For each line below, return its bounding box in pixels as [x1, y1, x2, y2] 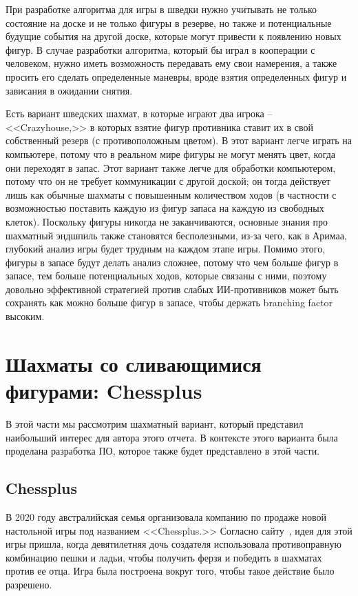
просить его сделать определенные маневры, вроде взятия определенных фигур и [6, 69, 347, 83]
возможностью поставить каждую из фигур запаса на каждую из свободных [6, 201, 324, 215]
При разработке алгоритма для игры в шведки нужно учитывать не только [6, 2, 317, 16]
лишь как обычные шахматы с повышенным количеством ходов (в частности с [6, 187, 337, 201]
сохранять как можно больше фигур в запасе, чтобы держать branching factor [6, 295, 333, 310]
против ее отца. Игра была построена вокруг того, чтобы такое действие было [6, 564, 335, 578]
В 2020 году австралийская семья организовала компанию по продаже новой [6, 509, 327, 524]
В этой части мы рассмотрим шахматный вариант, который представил [6, 416, 304, 430]
